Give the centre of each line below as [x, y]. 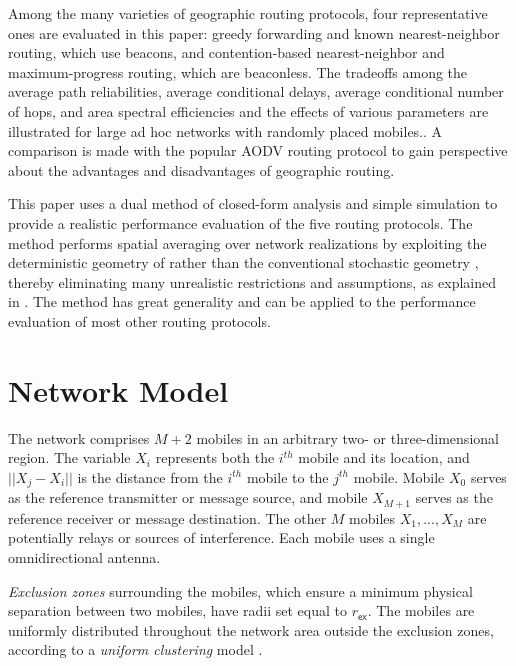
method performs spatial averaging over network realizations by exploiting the [247, 242]
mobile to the [287, 476]
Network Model [118, 389]
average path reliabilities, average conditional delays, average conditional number [256, 91]
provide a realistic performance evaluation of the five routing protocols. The [240, 222]
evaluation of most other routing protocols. [139, 320]
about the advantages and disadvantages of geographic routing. [201, 169]
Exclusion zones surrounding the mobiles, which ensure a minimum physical [240, 590]
